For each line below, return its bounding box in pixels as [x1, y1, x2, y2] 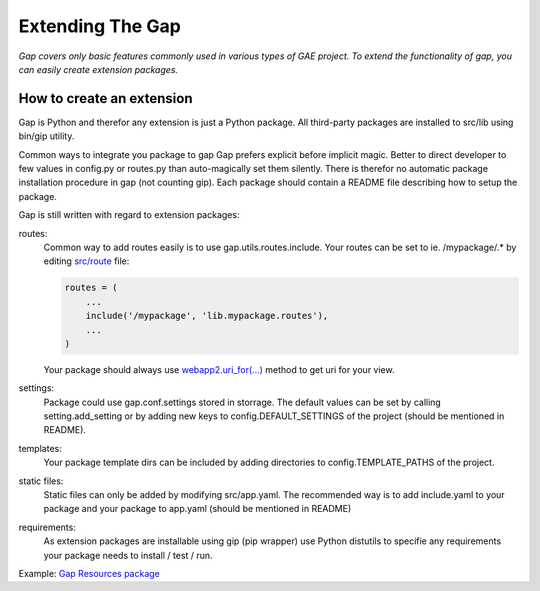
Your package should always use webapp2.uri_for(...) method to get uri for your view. [43, 363, 395, 375]
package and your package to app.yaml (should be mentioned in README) [43, 503, 352, 515]
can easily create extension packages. [18, 63, 179, 75]
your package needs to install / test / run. [43, 549, 214, 561]
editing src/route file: [43, 255, 130, 267]
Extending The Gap [18, 15, 182, 37]
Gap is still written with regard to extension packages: [18, 209, 240, 221]
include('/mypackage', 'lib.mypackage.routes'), [85, 310, 329, 322]
